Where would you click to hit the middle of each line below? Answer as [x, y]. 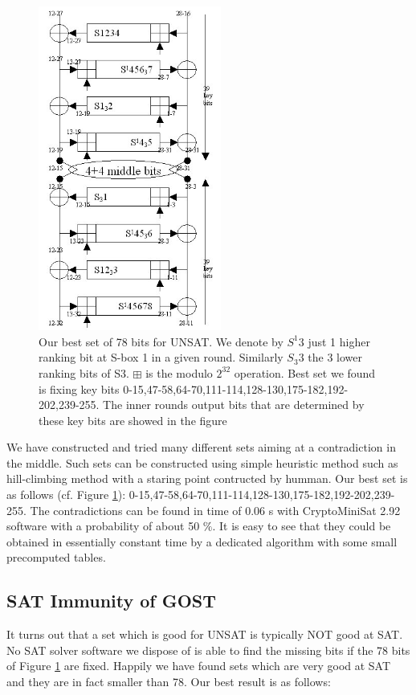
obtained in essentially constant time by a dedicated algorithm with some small [202, 541]
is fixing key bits [79, 388]
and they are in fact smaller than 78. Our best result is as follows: [169, 682]
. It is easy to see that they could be [302, 526]
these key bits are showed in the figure [133, 420]
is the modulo [179, 372]
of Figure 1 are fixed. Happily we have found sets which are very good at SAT [199, 666]
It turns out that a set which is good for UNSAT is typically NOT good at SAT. [205, 634]
